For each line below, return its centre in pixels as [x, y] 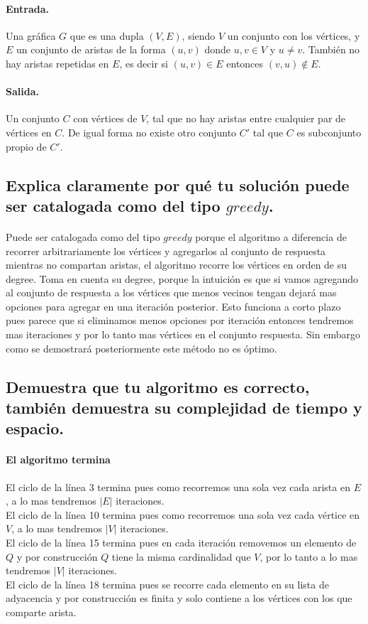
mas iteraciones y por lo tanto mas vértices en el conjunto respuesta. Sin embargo [183, 334]
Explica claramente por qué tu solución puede [178, 184]
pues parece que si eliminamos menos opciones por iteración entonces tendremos [180, 320]
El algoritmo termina [58, 459]
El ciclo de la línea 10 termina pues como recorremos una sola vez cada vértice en [183, 514]
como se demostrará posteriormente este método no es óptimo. [141, 348]
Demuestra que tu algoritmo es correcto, [158, 386]
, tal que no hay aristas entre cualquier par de [246, 118]
